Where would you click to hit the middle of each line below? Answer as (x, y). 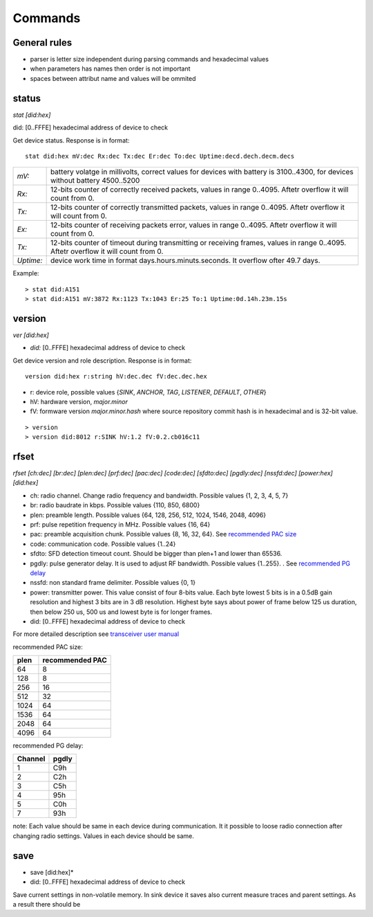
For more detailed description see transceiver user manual (96, 634)
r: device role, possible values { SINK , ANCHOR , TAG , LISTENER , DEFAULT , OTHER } (148, 392)
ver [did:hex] (31, 335)
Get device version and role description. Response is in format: (102, 361)
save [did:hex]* (52, 872)
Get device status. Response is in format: (71, 140)
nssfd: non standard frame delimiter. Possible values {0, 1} (113, 583)
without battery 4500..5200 (95, 181)
